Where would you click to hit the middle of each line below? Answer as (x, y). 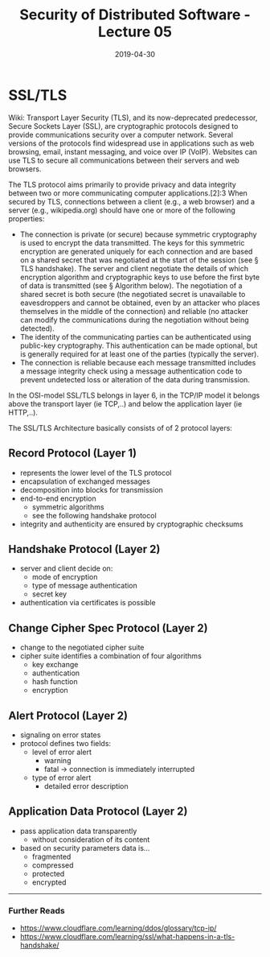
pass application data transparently (78, 831)
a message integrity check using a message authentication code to (131, 371)
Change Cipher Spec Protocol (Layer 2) (108, 628)
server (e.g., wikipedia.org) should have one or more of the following (122, 210)
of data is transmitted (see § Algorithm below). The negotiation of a (131, 285)
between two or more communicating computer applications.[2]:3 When (128, 193)
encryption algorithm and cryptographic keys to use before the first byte (139, 277)
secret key (49, 594)
